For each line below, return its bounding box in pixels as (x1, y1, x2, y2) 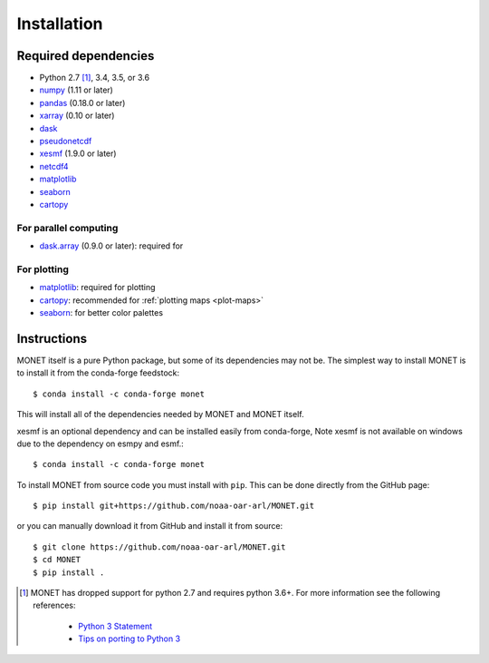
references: (33, 600, 76, 611)
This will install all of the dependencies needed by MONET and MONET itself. (16, 409, 304, 420)
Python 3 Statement (78, 620, 153, 631)
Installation (16, 14, 103, 34)
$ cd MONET (33, 554, 81, 565)
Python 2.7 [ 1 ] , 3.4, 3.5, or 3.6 (39, 73, 149, 83)
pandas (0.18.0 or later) (39, 97, 126, 108)
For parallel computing (16, 221, 119, 234)
